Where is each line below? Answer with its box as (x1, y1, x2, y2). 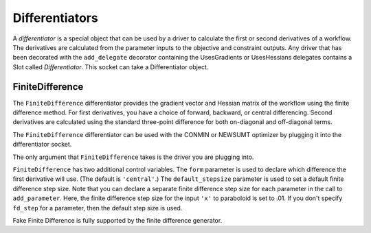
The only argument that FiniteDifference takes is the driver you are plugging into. (12, 153, 254, 161)
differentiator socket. (12, 140, 72, 149)
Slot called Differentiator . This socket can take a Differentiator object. (12, 62, 209, 71)
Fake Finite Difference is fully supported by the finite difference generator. (12, 216, 223, 224)
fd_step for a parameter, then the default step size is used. (12, 204, 183, 212)
